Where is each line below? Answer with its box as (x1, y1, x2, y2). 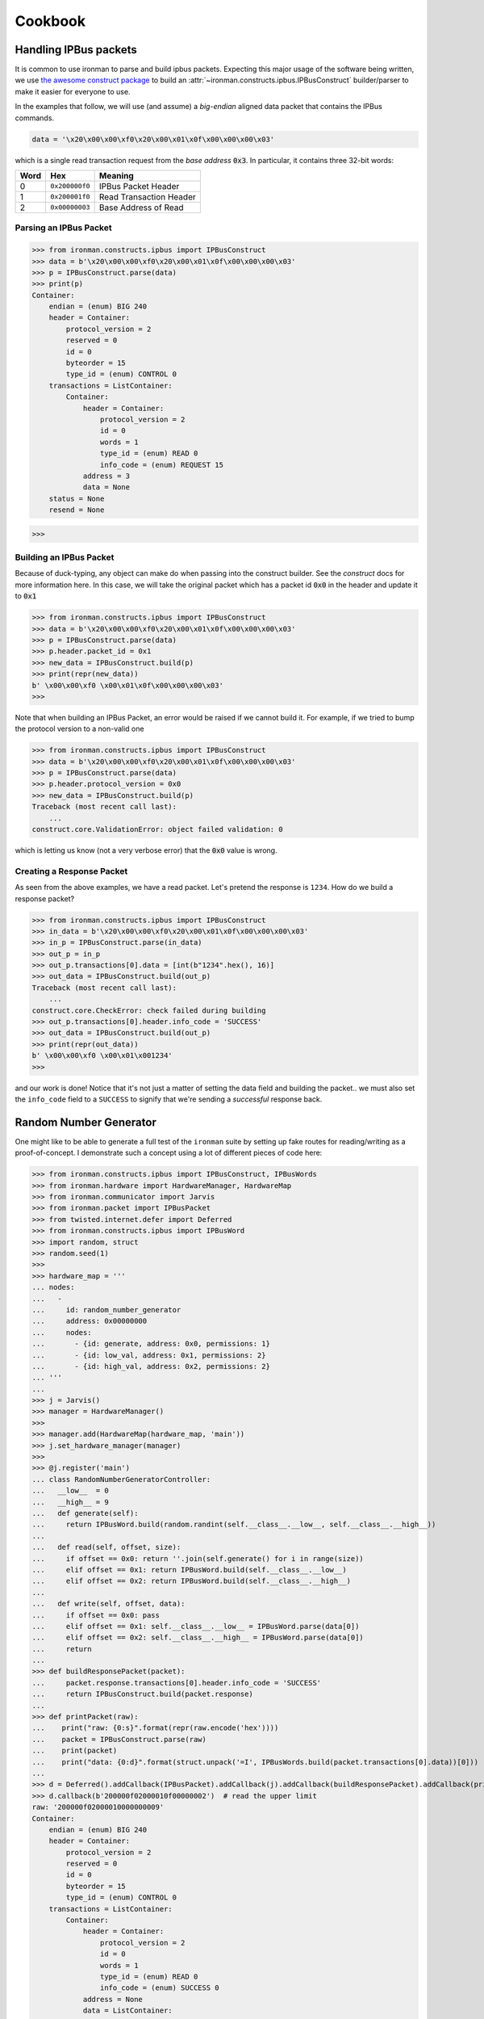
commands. (15, 113, 55, 123)
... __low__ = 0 (31, 1486, 109, 1496)
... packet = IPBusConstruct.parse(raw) (31, 1735, 207, 1744)
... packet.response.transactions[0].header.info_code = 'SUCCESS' (31, 1678, 322, 1687)
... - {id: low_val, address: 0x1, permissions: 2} (31, 1350, 266, 1360)
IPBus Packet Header (98, 180, 180, 191)
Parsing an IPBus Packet (15, 222, 112, 233)
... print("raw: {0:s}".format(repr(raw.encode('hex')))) (31, 1723, 279, 1732)
